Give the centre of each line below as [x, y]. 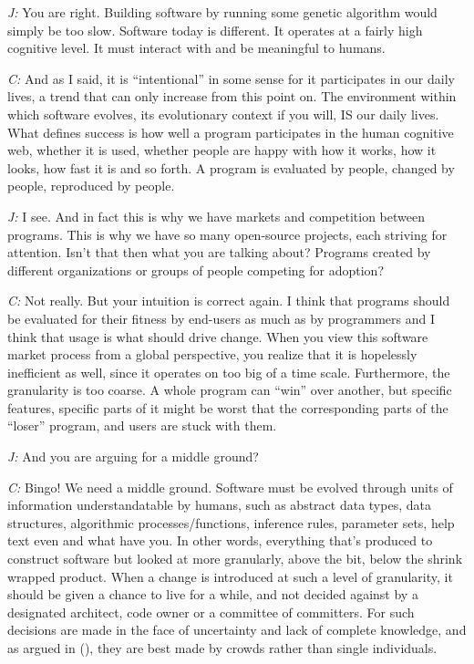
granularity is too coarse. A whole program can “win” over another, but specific [230, 390]
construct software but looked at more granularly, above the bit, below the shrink [235, 559]
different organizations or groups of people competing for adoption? [196, 270]
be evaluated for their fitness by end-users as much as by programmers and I [221, 318]
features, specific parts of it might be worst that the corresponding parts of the [228, 407]
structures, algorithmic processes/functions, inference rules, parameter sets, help [231, 522]
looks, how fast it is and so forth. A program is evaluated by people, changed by [231, 167]
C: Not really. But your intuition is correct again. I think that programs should [229, 301]
